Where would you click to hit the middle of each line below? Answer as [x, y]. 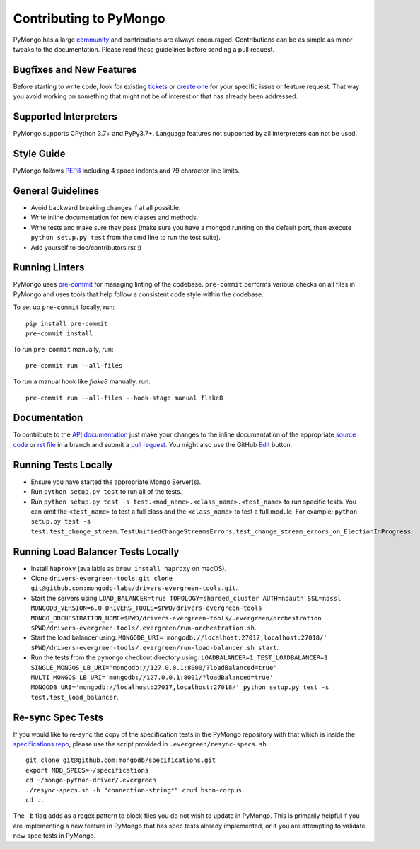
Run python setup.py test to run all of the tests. [106, 492]
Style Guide [40, 153]
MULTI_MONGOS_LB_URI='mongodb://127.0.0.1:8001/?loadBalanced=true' [152, 677]
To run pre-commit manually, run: [63, 350]
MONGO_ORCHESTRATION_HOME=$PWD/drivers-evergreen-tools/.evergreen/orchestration [176, 618]
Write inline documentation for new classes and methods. [115, 218]
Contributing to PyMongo [89, 18]
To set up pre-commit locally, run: [64, 307]
